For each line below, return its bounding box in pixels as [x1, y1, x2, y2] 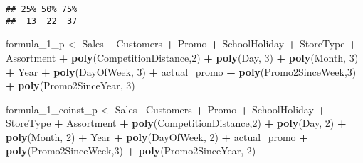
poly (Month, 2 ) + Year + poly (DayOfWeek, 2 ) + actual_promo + [6, 129, 308, 144]
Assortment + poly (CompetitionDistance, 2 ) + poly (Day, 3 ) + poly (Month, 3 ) [6, 50, 359, 64]
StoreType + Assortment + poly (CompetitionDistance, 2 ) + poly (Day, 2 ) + [6, 116, 347, 130]
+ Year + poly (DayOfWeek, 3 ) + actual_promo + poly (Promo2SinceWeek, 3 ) [6, 64, 357, 79]
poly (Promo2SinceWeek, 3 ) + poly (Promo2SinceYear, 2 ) [6, 143, 256, 158]
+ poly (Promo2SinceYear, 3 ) [6, 78, 135, 93]
